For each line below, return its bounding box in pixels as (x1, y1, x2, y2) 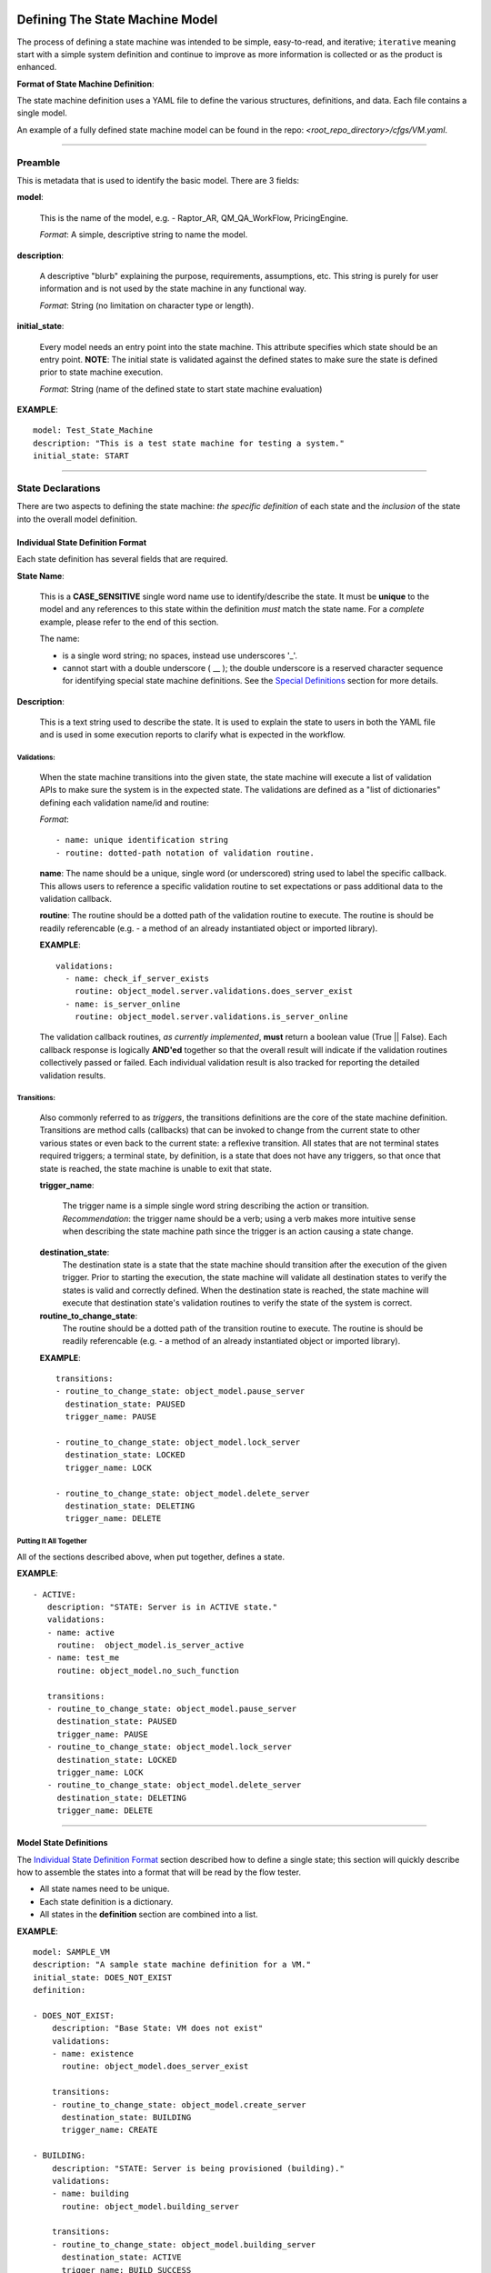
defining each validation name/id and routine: (39, 796, 209, 808)
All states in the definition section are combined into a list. (39, 1909, 258, 1920)
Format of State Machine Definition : (16, 78, 155, 89)
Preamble (16, 155, 61, 168)
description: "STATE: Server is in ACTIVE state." (46, 1601, 277, 1612)
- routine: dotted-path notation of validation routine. (55, 847, 316, 858)
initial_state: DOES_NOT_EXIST (33, 1972, 173, 1982)
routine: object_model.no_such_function (56, 1665, 240, 1676)
